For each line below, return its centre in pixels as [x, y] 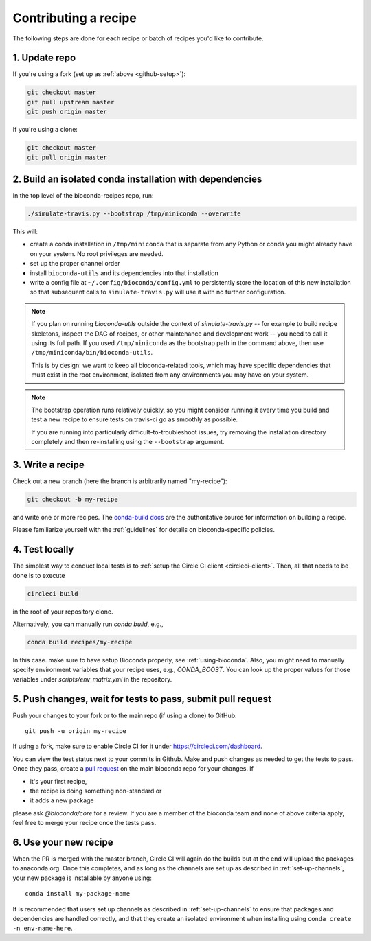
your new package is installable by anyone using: [82, 878]
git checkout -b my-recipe [72, 499]
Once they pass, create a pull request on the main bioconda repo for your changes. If [133, 769]
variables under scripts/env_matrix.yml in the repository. [92, 679]
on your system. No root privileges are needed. [97, 253]
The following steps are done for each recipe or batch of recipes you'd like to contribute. [138, 38]
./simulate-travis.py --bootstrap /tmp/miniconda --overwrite [134, 214]
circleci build [53, 593]
